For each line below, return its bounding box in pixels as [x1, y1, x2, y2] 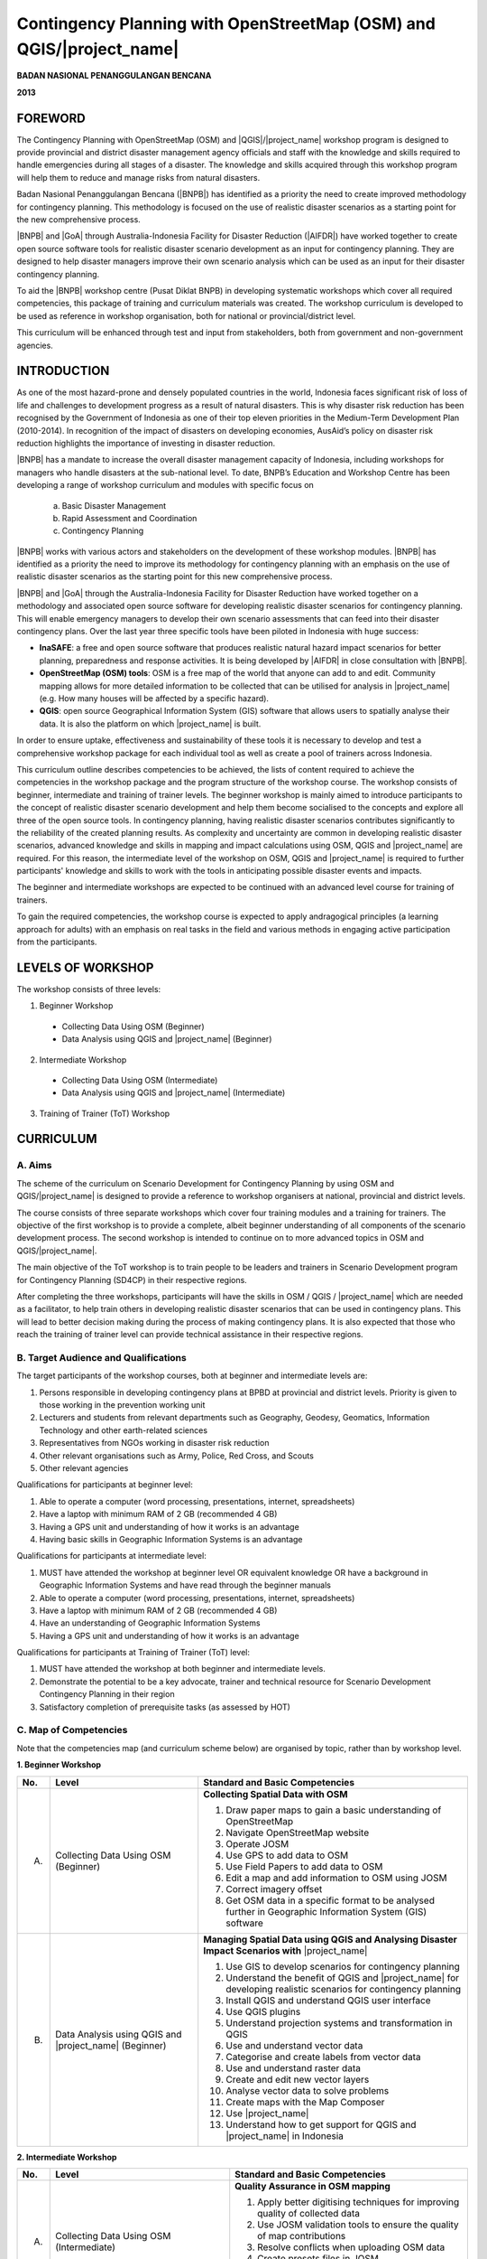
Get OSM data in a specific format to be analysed [225, 1894, 435, 1907]
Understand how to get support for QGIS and [225, 2118, 417, 2131]
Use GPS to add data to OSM [225, 1849, 349, 1861]
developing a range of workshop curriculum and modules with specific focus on [16, 480, 315, 491]
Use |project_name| [225, 2106, 309, 2119]
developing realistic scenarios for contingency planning [225, 1982, 462, 1995]
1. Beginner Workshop [16, 1759, 102, 1770]
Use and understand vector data [225, 2039, 363, 2051]
